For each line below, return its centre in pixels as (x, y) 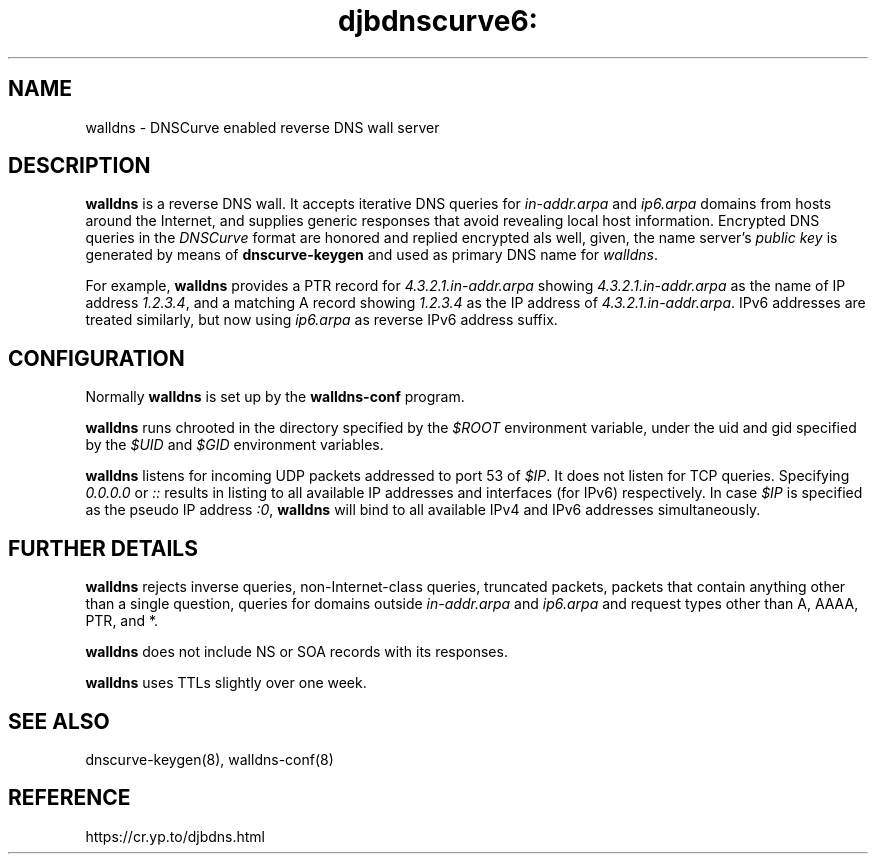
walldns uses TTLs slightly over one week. (226, 683)
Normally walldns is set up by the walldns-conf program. (275, 397)
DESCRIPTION (79, 166)
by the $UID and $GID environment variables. (234, 445)
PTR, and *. (122, 621)
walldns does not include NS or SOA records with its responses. (296, 652)
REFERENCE (69, 798)
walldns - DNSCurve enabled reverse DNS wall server (262, 127)
